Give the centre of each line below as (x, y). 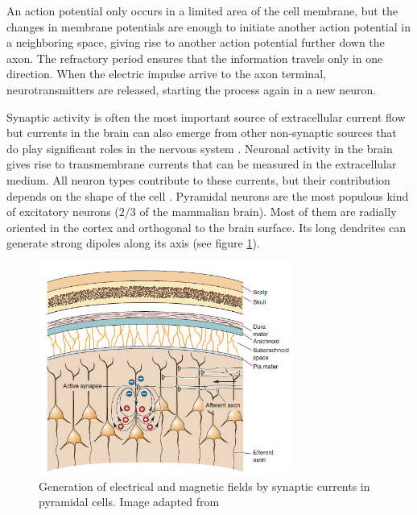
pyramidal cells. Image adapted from (129, 502)
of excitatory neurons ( (63, 212)
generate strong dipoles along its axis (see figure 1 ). (133, 243)
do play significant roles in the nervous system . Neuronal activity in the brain (200, 148)
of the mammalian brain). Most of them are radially (268, 212)
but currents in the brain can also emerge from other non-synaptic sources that (202, 133)
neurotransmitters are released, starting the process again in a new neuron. (192, 89)
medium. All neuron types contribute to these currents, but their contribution (198, 179)
